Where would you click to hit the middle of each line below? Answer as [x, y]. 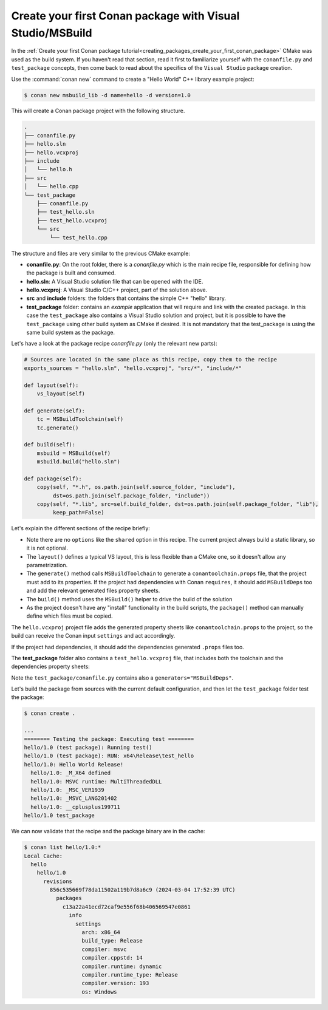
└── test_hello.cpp [78, 237]
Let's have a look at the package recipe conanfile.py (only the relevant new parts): [114, 344]
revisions [58, 881]
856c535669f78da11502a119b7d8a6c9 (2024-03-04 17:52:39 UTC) [142, 890]
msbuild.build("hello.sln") [79, 462]
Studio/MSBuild [52, 33]
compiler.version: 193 [115, 983]
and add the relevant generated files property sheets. [93, 591]
